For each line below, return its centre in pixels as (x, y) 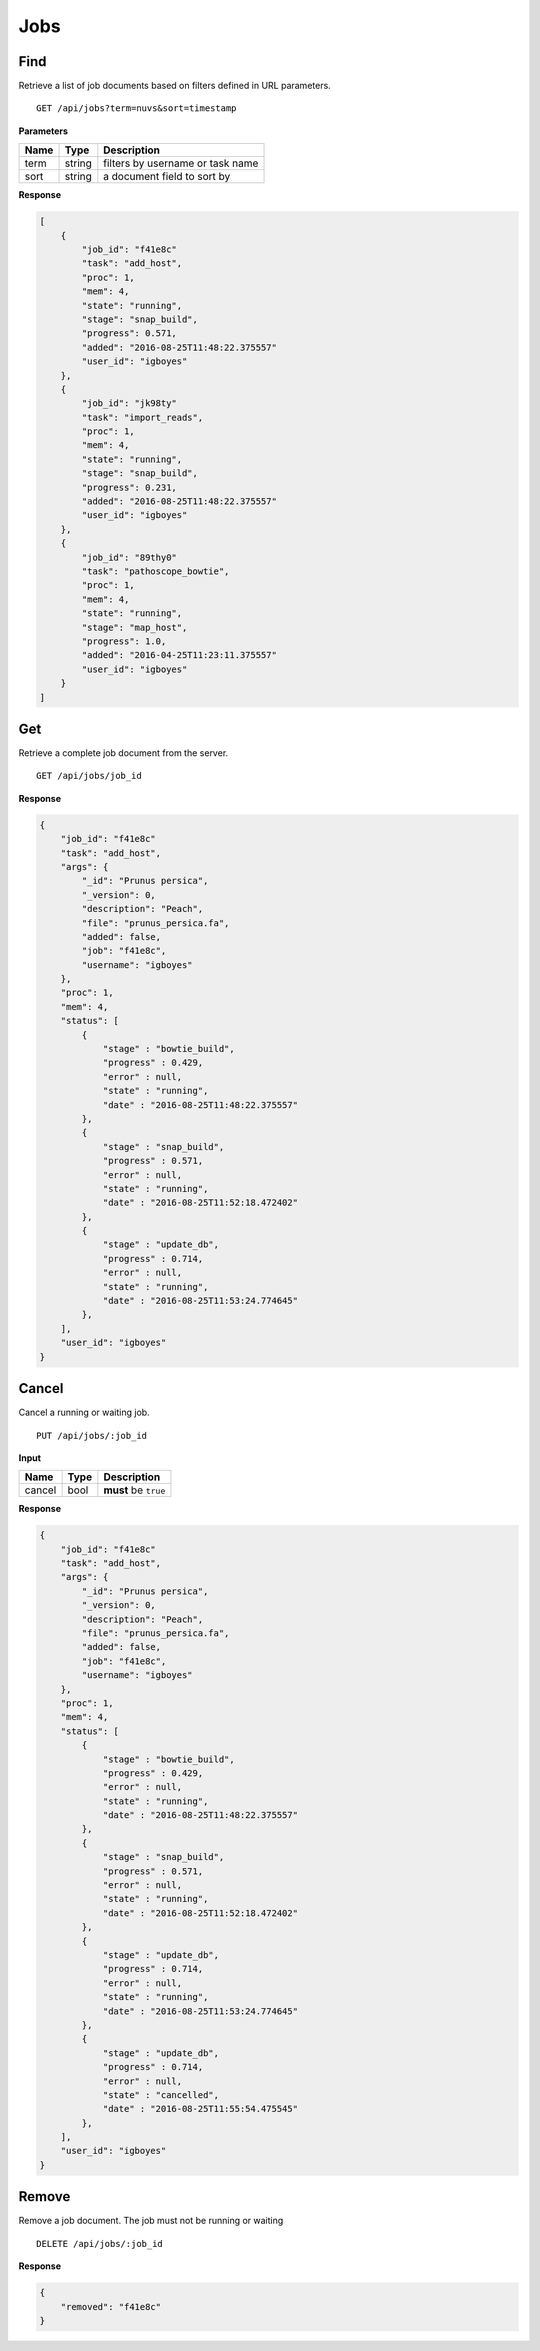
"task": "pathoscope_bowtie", (155, 571)
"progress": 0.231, (129, 487)
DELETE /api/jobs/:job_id (100, 2243)
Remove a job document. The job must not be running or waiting (151, 2221)
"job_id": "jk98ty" (129, 403)
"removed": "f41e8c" (111, 2306)
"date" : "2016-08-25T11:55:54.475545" (200, 2109)
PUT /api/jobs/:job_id (92, 1435)
